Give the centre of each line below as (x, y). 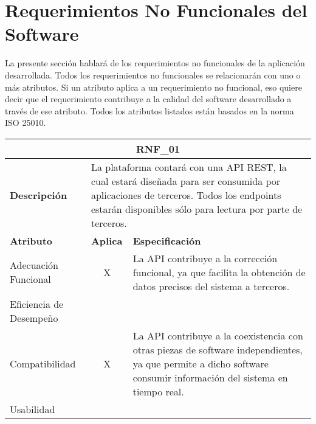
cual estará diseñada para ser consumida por (186, 181)
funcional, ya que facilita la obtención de (219, 272)
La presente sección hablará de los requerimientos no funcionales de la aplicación (155, 63)
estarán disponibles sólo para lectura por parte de (197, 209)
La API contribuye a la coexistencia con (218, 335)
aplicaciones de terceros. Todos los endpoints (186, 195)
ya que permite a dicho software (201, 363)
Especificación (167, 240)
